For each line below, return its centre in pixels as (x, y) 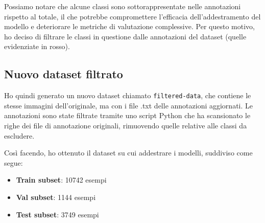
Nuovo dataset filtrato (64, 74)
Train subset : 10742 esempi (61, 180)
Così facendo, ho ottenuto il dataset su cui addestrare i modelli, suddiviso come (128, 153)
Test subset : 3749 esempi (57, 214)
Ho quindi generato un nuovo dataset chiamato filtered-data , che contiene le (128, 95)
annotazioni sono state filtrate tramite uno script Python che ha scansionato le (127, 115)
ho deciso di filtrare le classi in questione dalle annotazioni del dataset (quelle (125, 36)
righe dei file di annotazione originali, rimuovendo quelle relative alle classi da (126, 126)
